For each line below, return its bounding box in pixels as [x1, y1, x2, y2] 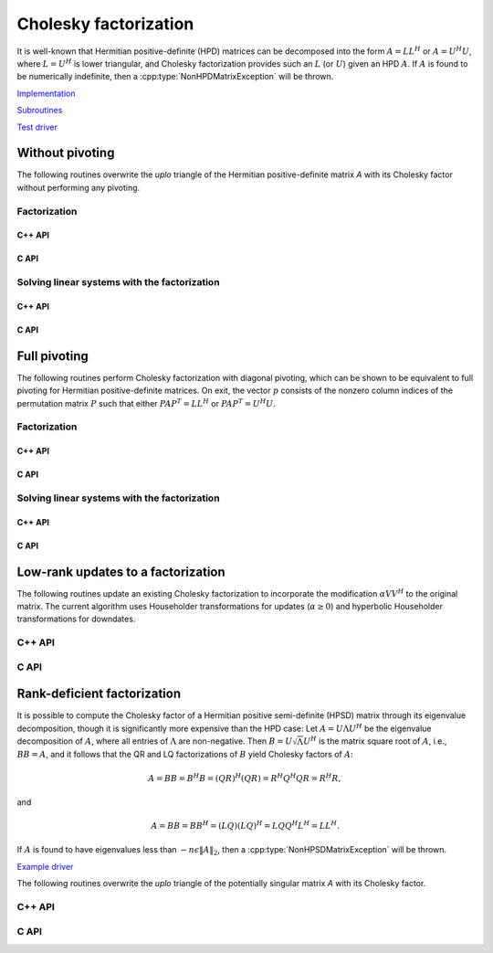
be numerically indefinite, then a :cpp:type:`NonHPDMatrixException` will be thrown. [16, 71, 334, 82]
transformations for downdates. [16, 613, 136, 625]
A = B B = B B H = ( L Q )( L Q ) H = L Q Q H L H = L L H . [151, 819, 340, 831]
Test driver [16, 122, 58, 132]
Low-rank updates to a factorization [16, 564, 226, 579]
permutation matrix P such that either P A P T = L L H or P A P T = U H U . [16, 397, 276, 408]
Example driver [16, 861, 74, 872]
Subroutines [16, 105, 63, 116]
